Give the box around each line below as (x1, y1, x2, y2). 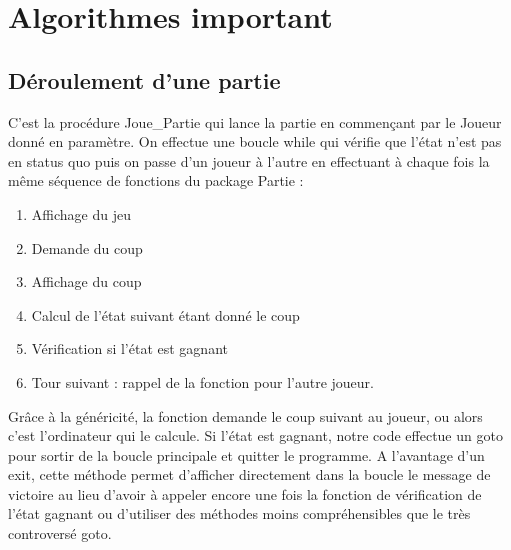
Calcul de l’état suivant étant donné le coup (31, 304, 300, 325)
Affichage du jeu (31, 203, 131, 224)
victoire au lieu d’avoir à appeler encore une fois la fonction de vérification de (8, 483, 482, 504)
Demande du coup (31, 237, 143, 258)
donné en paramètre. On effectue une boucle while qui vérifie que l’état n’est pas (8, 131, 502, 152)
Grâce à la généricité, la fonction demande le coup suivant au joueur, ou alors (8, 405, 483, 426)
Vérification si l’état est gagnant (31, 338, 228, 359)
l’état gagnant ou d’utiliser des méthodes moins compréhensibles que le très (8, 503, 471, 524)
